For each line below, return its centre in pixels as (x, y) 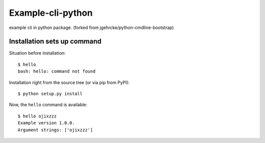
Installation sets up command (55, 42)
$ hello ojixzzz (37, 116)
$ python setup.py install (50, 94)
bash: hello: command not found (57, 71)
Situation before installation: (37, 53)
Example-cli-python (51, 13)
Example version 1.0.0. (46, 123)
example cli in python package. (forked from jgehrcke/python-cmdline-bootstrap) (92, 28)
